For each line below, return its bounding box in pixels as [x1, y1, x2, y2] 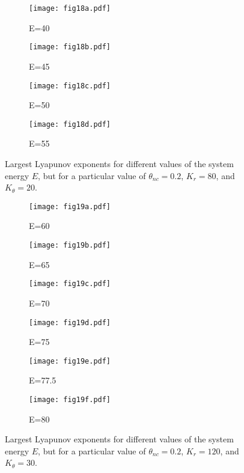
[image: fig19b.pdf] [29, 241, 111, 250]
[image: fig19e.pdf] [29, 356, 111, 365]
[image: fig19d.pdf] [29, 318, 111, 327]
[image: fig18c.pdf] [29, 81, 111, 90]
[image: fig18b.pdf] [29, 43, 111, 52]
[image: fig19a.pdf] [29, 202, 111, 211]
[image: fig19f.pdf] [29, 395, 111, 404]
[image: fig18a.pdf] [29, 4, 111, 13]
